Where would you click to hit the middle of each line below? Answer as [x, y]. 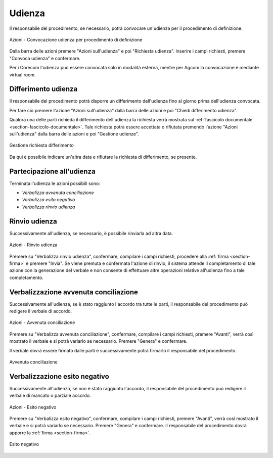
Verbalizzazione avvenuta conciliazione [74, 292]
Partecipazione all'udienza [52, 171]
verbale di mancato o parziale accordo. [50, 396]
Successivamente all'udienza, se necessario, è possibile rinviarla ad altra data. [91, 233]
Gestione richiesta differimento [42, 145]
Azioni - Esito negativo [33, 407]
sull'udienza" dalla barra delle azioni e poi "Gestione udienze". [74, 133]
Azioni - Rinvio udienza [33, 245]
